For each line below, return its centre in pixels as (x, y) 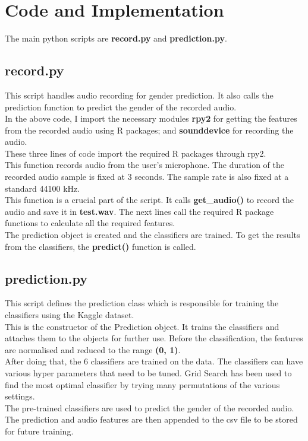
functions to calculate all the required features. (90, 223)
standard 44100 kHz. (43, 188)
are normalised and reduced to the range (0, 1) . (93, 349)
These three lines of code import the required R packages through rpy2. (136, 153)
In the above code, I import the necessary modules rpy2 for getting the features (151, 118)
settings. (20, 396)
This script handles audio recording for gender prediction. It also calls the (139, 95)
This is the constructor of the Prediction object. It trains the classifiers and (142, 326)
